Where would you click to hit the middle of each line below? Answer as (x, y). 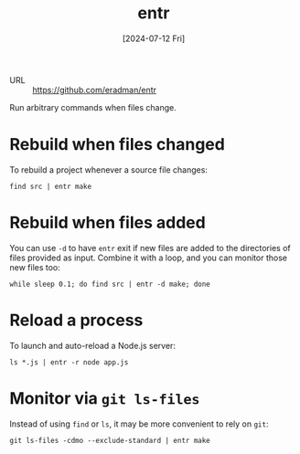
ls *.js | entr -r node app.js (69, 362)
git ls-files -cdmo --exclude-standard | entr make (110, 440)
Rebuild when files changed (118, 145)
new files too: (35, 267)
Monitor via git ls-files (105, 398)
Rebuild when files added (107, 223)
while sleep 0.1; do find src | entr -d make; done (110, 284)
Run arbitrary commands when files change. (93, 107)
